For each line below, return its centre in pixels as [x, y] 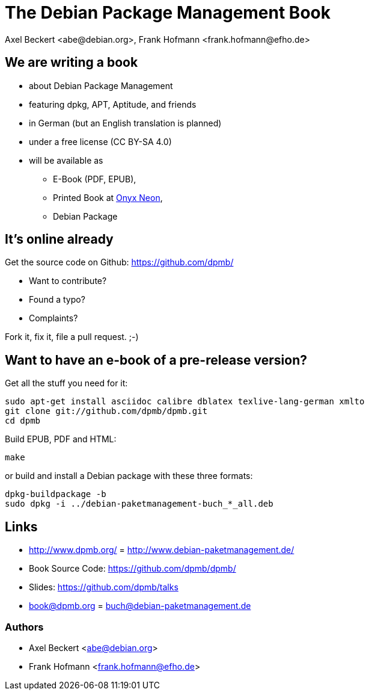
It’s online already [59, 239]
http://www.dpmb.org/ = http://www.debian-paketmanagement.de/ [162, 550]
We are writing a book [72, 63]
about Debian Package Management [101, 85]
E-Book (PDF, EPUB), [95, 179]
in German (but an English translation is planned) [125, 123]
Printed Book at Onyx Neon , [108, 197]
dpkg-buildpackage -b [56, 494]
